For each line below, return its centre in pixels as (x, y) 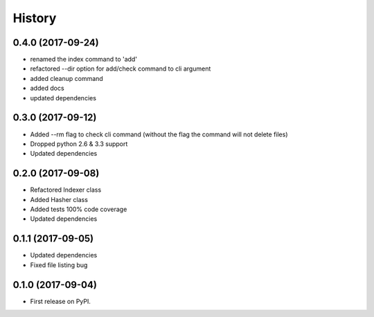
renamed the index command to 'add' (84, 60)
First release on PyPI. (61, 301)
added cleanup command (66, 78)
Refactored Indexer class (66, 190)
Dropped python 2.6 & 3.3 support (79, 144)
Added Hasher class (59, 199)
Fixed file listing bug (59, 265)
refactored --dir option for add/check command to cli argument (121, 69)
